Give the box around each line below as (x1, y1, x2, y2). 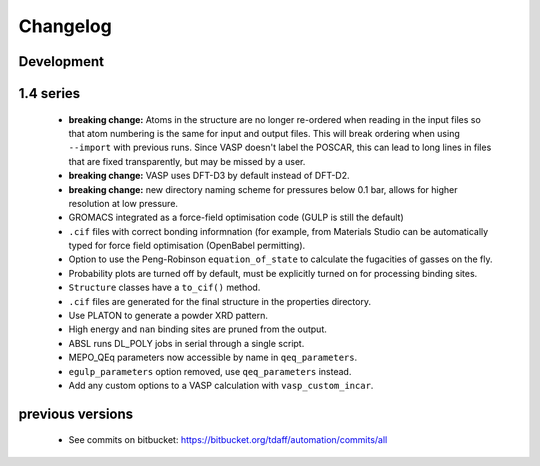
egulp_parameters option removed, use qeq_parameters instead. (68, 365, 352, 377)
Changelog (18, 15, 112, 37)
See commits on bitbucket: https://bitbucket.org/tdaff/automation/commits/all (68, 434, 388, 446)
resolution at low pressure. (68, 197, 179, 209)
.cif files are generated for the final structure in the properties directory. (68, 295, 372, 307)
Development (18, 53, 105, 70)
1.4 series (18, 85, 81, 102)
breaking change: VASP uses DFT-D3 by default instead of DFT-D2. (68, 170, 350, 182)
